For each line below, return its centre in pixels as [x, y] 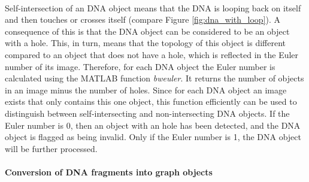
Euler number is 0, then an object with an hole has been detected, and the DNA [153, 125]
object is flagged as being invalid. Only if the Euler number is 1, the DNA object [153, 137]
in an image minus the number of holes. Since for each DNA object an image [146, 90]
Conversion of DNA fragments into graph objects [109, 172]
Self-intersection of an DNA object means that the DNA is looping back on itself [153, 7]
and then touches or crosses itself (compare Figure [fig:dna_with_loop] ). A [143, 19]
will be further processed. [51, 148]
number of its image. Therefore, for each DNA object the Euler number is [140, 66]
